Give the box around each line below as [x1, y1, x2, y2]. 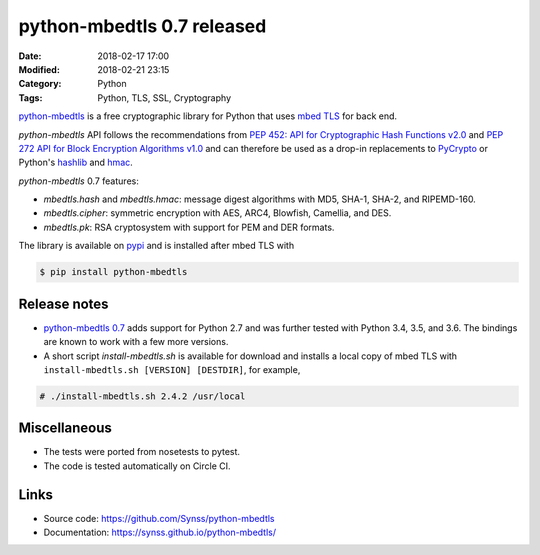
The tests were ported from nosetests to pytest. [43, 446, 240, 458]
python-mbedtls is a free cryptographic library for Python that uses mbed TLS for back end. [18, 110, 398, 122]
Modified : [18, 63, 60, 75]
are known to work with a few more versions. [43, 336, 229, 348]
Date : [18, 50, 42, 62]
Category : [18, 78, 62, 90]
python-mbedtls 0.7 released [18, 15, 267, 37]
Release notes [18, 295, 109, 312]
